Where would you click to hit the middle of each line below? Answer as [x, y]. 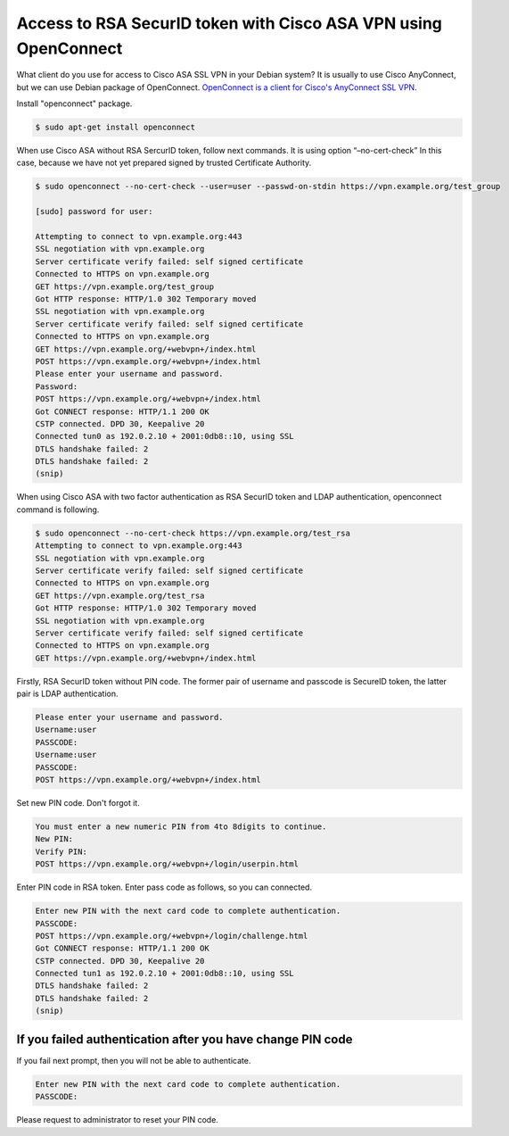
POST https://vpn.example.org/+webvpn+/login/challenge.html [172, 936]
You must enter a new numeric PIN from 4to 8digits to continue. [181, 827]
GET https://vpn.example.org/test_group [124, 286]
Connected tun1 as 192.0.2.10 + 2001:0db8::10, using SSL [164, 974]
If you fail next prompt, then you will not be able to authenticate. [134, 1060]
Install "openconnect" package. [74, 104]
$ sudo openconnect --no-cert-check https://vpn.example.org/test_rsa [193, 533]
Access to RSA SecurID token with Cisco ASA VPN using [230, 23]
